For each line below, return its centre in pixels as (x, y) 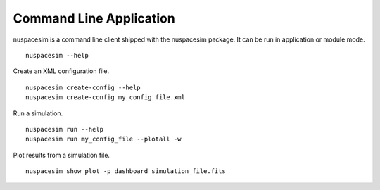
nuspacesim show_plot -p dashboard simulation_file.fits (126, 171)
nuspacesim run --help (65, 129)
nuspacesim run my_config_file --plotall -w (104, 139)
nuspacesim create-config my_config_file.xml (106, 97)
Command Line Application (94, 18)
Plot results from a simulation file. (62, 155)
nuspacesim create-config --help (83, 87)
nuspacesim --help (57, 55)
